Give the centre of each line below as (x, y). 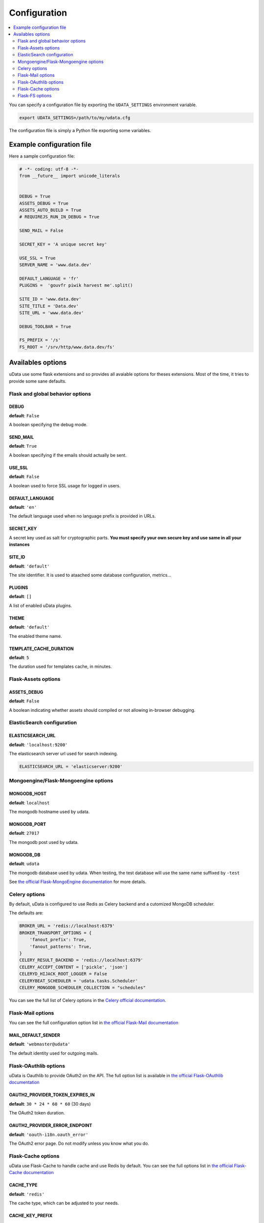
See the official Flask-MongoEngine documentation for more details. (78, 882)
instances (19, 544)
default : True (23, 446)
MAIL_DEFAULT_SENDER (35, 1035)
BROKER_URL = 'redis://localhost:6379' (67, 926)
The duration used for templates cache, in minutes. (60, 667)
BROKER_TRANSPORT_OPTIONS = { (55, 933)
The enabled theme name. (35, 636)
